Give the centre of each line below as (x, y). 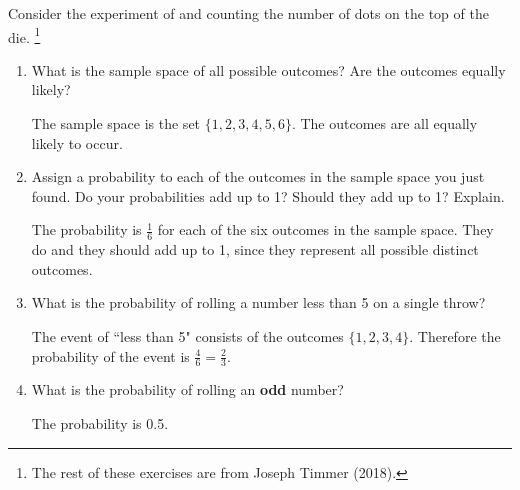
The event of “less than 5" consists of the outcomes (187, 336)
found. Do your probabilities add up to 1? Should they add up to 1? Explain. (268, 195)
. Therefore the (455, 336)
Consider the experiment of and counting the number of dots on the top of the (248, 13)
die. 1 (24, 35)
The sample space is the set (116, 123)
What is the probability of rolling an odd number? (187, 389)
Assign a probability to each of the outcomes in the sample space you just (258, 176)
